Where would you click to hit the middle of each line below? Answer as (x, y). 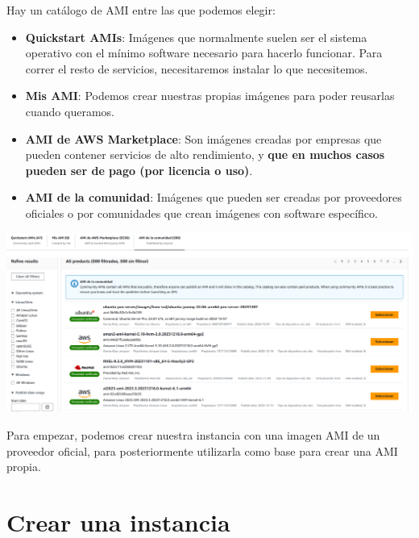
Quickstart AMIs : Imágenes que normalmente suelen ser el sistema (196, 37)
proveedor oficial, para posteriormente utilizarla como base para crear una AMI (202, 450)
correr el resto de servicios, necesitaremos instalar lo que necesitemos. (197, 68)
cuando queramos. (70, 111)
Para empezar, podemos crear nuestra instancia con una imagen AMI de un (193, 435)
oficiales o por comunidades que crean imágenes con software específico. (201, 213)
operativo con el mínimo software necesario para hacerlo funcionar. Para (204, 53)
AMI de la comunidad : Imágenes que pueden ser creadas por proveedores (214, 197)
